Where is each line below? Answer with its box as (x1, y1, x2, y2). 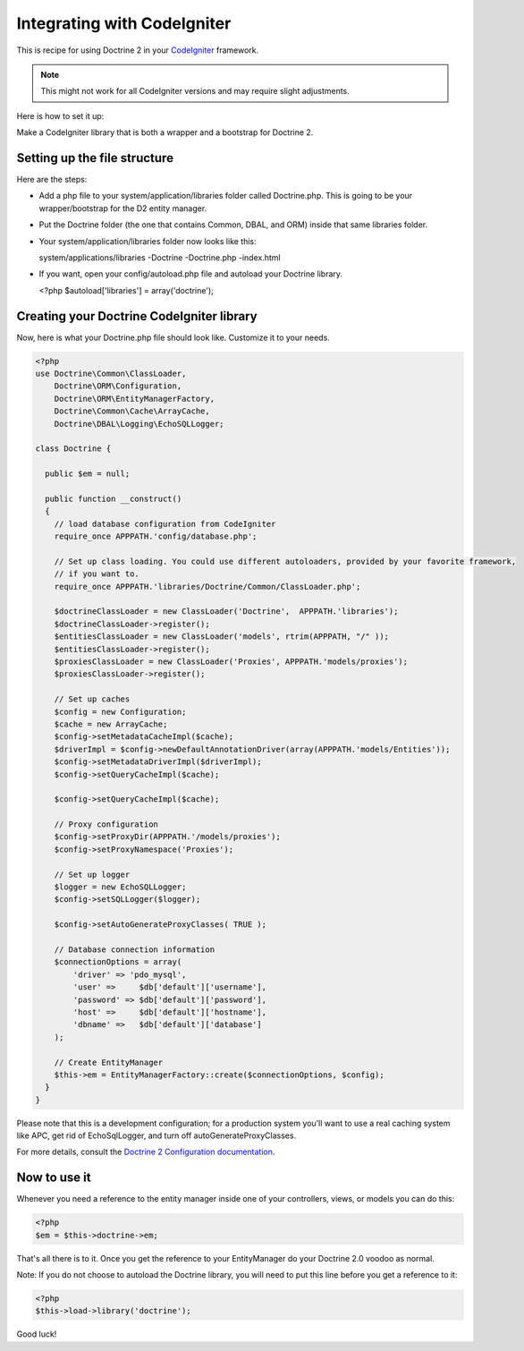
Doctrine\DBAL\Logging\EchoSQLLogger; (54, 419, 224, 429)
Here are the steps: (16, 174, 88, 185)
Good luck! (16, 1329, 57, 1339)
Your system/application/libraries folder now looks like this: (38, 235, 257, 246)
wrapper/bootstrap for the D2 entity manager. (38, 202, 207, 214)
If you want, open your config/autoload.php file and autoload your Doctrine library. (38, 268, 343, 279)
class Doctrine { (35, 444, 112, 454)
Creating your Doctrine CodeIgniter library (16, 309, 258, 324)
